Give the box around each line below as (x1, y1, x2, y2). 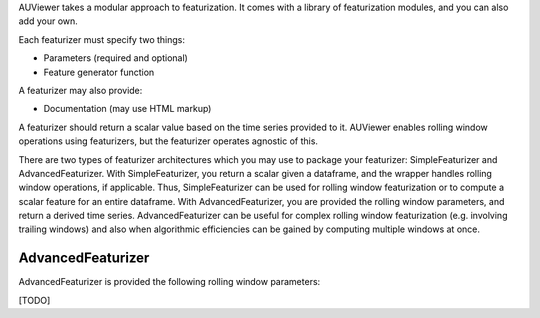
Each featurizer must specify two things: (18, 33, 185, 45)
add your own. (18, 15, 79, 27)
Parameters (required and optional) (43, 52, 189, 64)
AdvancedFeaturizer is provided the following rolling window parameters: (18, 276, 321, 288)
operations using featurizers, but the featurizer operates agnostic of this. (18, 135, 319, 147)
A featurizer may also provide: (18, 84, 143, 96)
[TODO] (18, 294, 51, 306)
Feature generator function (43, 66, 155, 78)
